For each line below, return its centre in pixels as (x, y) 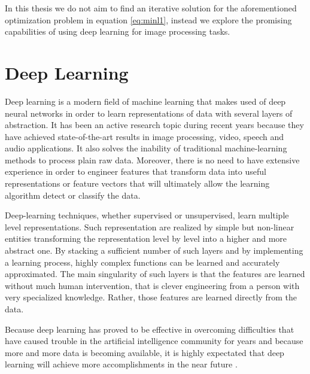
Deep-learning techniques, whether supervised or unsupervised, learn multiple (147, 215)
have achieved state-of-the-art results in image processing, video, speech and (145, 136)
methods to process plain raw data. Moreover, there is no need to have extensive (152, 159)
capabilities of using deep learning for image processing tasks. (118, 31)
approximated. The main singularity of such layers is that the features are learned (155, 274)
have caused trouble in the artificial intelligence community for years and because (154, 341)
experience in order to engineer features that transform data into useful (136, 171)
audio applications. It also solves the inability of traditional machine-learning (146, 148)
